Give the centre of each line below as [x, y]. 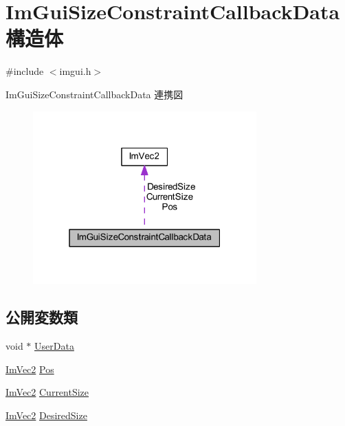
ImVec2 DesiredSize [46, 415]
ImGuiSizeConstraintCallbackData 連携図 [94, 94]
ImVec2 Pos [30, 369]
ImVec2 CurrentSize [47, 392]
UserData [54, 346]
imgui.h [75, 71]
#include [25, 71]
